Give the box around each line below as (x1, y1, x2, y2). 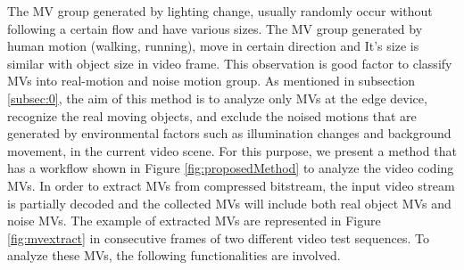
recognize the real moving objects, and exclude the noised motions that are (7, 106, 417, 125)
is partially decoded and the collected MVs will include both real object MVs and (7, 193, 452, 212)
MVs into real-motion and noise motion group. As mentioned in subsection (7, 71, 416, 90)
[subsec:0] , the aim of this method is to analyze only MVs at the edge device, (7, 88, 427, 107)
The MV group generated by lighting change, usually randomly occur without (7, 2, 433, 20)
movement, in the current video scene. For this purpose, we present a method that (7, 141, 457, 160)
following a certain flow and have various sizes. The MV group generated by (7, 19, 423, 37)
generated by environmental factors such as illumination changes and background (7, 124, 452, 143)
